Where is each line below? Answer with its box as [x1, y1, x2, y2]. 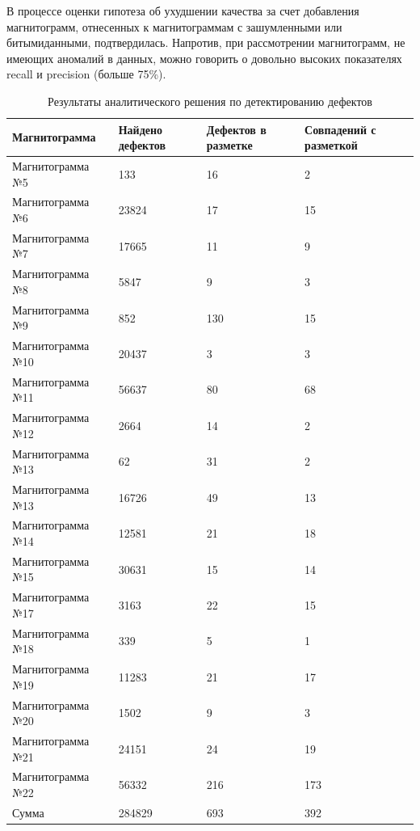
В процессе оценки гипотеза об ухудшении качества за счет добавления [6, 2, 359, 19]
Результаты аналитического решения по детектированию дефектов [48, 92, 372, 109]
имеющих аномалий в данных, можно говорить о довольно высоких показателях [6, 49, 402, 66]
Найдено [118, 120, 163, 137]
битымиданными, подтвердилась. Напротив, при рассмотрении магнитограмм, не [6, 34, 405, 51]
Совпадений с [304, 120, 376, 137]
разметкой [304, 137, 358, 154]
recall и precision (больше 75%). [6, 65, 166, 82]
